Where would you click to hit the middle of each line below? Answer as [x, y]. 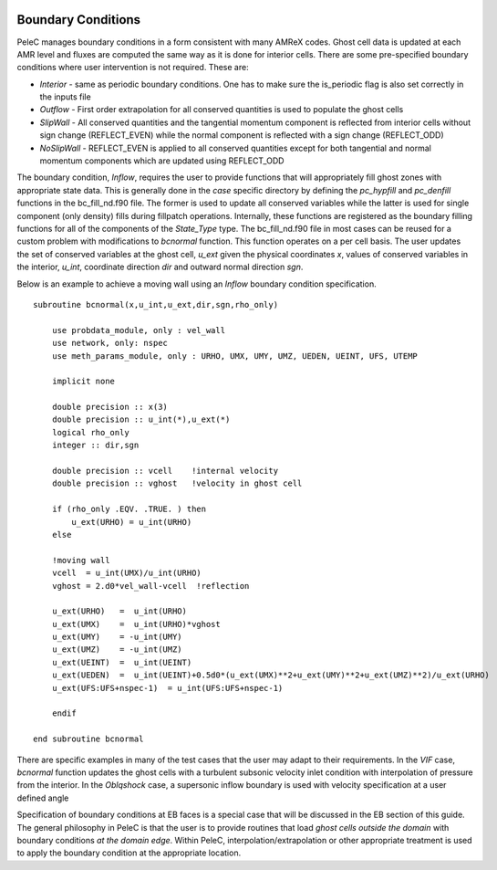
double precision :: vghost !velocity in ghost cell [177, 483]
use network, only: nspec [110, 343]
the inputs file [65, 97]
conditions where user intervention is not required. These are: [133, 68]
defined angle [43, 798]
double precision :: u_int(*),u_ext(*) [141, 419]
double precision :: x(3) [110, 407]
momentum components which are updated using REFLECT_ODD [162, 161]
